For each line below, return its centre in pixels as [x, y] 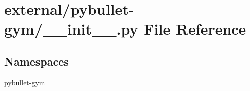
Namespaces [37, 61]
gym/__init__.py [71, 29]
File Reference [195, 29]
